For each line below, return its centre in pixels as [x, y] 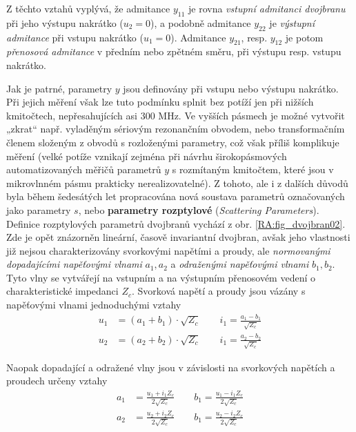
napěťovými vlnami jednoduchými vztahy [94, 305]
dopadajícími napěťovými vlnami [74, 264]
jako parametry [39, 209]
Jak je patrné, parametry [59, 88]
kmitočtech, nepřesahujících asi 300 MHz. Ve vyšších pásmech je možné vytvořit [176, 115]
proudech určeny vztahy [57, 381]
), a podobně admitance [201, 22]
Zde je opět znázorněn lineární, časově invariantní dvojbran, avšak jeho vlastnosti [178, 237]
